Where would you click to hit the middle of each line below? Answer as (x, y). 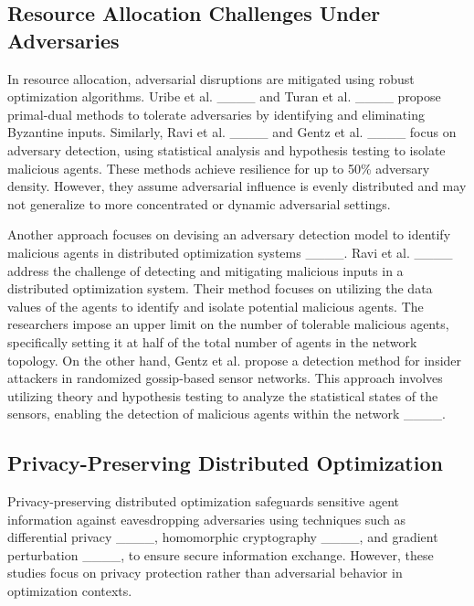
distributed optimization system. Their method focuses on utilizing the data (220, 288)
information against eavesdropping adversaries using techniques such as (206, 519)
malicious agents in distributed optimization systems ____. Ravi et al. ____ (230, 252)
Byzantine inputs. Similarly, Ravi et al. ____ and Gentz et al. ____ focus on (232, 132)
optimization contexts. (70, 591)
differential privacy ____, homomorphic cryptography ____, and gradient (223, 537)
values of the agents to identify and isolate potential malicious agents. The (216, 306)
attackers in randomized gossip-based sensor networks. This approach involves (225, 378)
